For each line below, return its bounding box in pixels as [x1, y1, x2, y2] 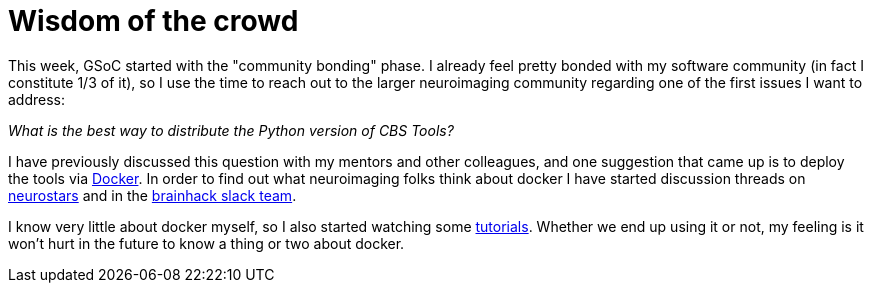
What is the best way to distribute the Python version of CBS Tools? [8, 121, 454, 139]
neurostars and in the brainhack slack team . [8, 186, 297, 204]
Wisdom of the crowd [8, 4, 299, 38]
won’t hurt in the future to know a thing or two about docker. [8, 234, 405, 252]
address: [8, 90, 66, 108]
